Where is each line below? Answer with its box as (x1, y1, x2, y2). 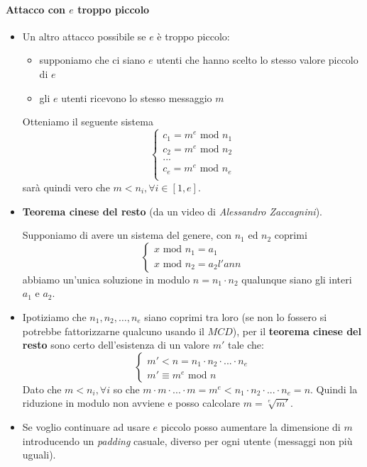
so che (113, 381, 140, 396)
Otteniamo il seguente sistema (22, 114, 153, 129)
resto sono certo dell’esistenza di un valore (22, 337, 210, 352)
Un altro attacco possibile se (22, 28, 146, 43)
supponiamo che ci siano (39, 52, 146, 67)
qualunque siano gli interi (241, 271, 352, 286)
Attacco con (6, 1, 65, 16)
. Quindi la (310, 381, 358, 396)
